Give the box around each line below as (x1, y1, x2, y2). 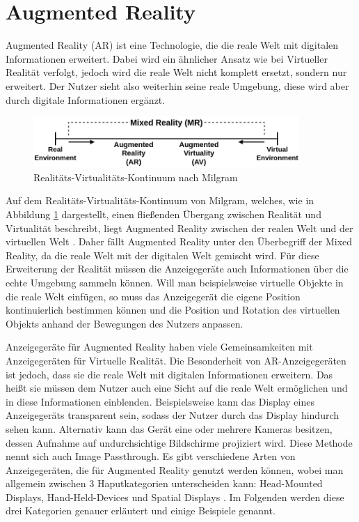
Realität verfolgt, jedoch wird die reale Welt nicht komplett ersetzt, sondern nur (6, 65, 347, 79)
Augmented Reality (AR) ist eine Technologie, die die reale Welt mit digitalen (6, 38, 339, 52)
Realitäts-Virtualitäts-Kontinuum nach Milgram (33, 169, 238, 184)
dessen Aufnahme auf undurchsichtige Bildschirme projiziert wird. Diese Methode (6, 435, 353, 450)
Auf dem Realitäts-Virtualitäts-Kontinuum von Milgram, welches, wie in (6, 193, 314, 208)
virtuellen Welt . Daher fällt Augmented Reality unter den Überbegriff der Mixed (6, 234, 353, 249)
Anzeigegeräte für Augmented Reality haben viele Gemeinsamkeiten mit (6, 339, 313, 354)
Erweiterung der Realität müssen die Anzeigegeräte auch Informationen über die (6, 261, 349, 276)
